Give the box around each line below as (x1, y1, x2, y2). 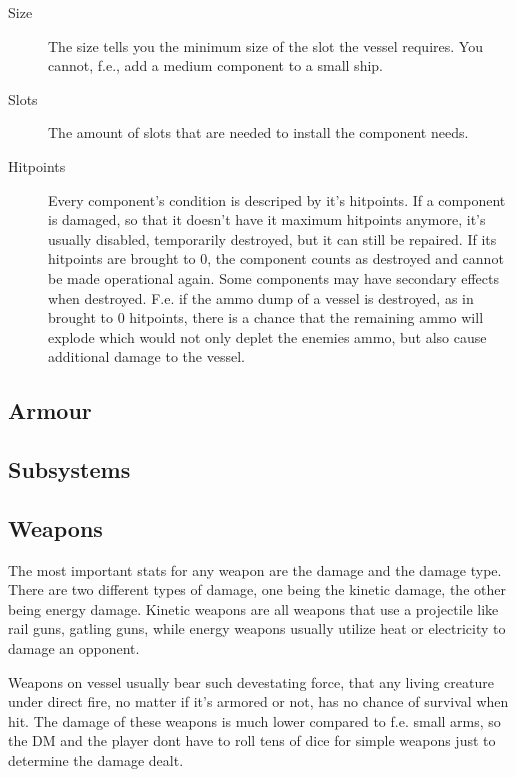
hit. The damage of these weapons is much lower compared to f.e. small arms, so (8, 710, 501, 731)
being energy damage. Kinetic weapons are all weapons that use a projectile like (8, 598, 499, 619)
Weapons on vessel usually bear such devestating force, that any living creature (8, 671, 494, 692)
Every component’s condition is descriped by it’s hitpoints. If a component (48, 189, 506, 210)
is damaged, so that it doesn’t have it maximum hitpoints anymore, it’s (48, 209, 486, 230)
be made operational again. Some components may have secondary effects (48, 267, 499, 288)
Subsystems (8, 454, 131, 485)
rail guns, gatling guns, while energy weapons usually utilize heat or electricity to (8, 618, 506, 639)
